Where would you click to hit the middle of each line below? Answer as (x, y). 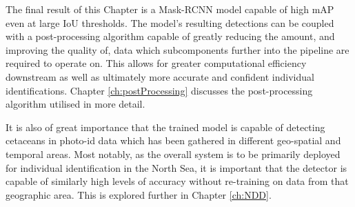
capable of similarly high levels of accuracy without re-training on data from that (177, 181)
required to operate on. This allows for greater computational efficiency (156, 63)
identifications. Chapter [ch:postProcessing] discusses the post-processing (159, 90)
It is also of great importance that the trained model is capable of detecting (165, 127)
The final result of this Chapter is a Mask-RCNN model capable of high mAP (170, 9)
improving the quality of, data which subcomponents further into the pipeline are (177, 49)
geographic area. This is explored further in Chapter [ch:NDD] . (139, 194)
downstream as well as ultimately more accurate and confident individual (160, 76)
